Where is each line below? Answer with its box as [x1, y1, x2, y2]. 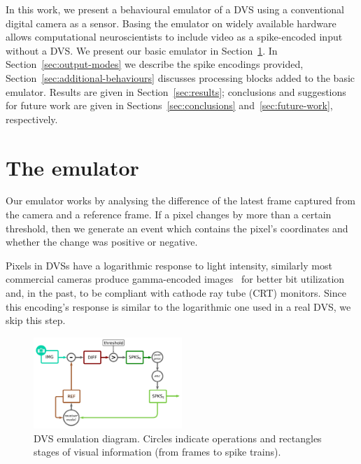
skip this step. [6, 313, 66, 328]
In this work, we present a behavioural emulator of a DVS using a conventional [6, 2, 344, 16]
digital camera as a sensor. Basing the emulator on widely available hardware [6, 15, 337, 30]
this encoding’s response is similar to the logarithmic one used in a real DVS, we [6, 299, 351, 314]
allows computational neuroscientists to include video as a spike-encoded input [6, 29, 343, 44]
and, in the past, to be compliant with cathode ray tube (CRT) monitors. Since [6, 286, 346, 300]
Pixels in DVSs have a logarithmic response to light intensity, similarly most [6, 258, 332, 272]
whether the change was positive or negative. [6, 234, 198, 249]
